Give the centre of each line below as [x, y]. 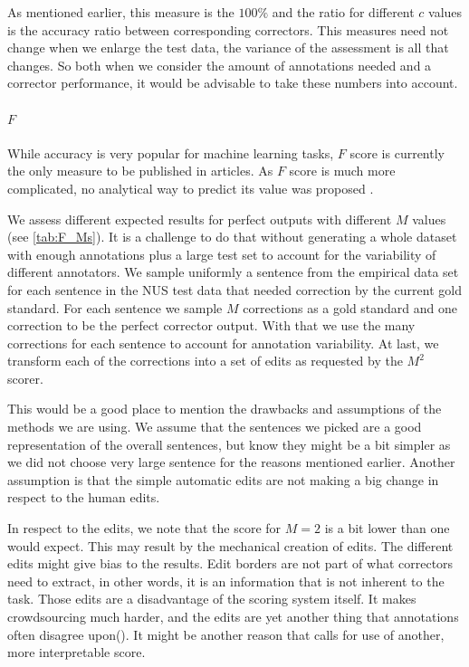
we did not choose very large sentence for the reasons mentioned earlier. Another [231, 462]
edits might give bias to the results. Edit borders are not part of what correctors [230, 563]
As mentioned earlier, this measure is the [121, 12]
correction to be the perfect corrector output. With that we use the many [211, 325]
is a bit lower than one [387, 528]
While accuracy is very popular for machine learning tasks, [171, 152]
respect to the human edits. [84, 497]
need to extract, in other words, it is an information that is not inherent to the [226, 581]
